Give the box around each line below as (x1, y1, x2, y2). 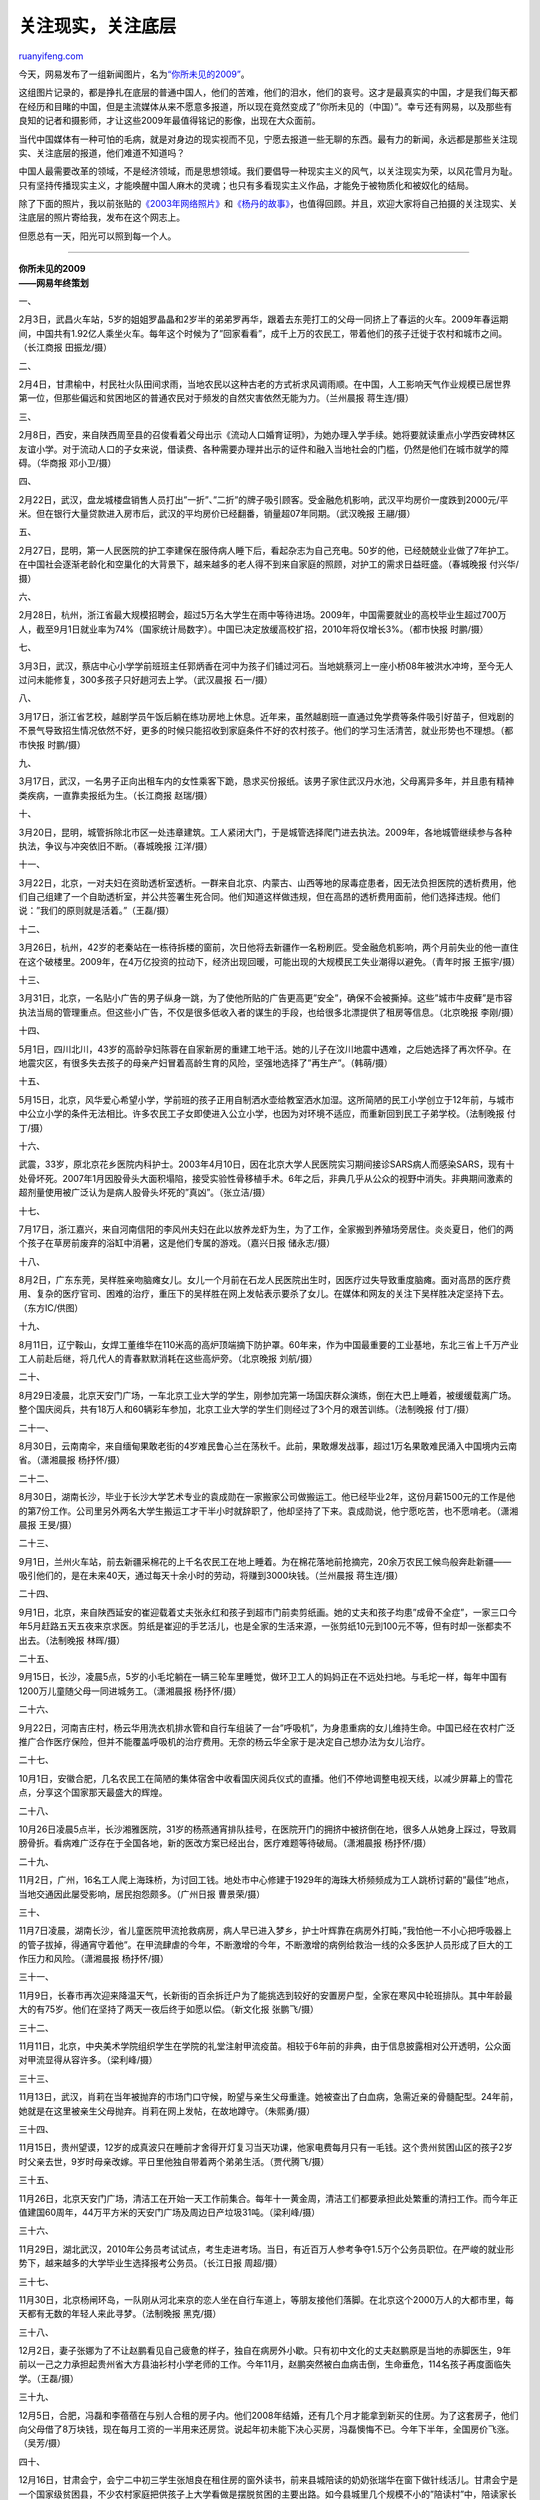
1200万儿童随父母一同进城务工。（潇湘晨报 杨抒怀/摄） (18, 1685, 242, 1697)
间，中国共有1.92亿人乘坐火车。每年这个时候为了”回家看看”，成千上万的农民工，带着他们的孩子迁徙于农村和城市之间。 (18, 327, 508, 339)
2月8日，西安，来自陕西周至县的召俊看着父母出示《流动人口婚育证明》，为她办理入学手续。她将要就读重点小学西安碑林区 (18, 429, 516, 441)
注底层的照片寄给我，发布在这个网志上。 (18, 211, 185, 224)
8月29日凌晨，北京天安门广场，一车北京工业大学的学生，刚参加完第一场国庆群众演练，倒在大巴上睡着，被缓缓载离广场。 (18, 1389, 517, 1401)
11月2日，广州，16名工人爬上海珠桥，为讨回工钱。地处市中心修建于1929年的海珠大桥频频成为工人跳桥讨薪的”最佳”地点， (18, 1874, 515, 1886)
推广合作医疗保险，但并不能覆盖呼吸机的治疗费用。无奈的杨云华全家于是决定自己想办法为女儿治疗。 (18, 1736, 430, 1747)
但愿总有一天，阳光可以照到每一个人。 (18, 230, 177, 242)
